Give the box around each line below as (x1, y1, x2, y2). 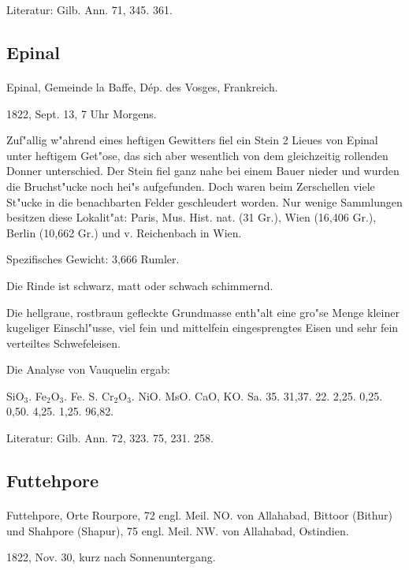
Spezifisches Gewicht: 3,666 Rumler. (6, 251, 180, 267)
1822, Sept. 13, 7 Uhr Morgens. (6, 105, 157, 121)
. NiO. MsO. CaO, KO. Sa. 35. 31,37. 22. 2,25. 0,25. (131, 387, 383, 404)
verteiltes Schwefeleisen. (6, 334, 121, 351)
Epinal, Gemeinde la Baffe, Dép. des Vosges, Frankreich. (6, 78, 278, 95)
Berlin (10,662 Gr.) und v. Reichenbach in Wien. (6, 224, 242, 240)
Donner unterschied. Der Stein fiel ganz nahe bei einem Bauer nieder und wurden (6, 162, 400, 179)
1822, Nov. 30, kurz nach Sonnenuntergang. (6, 549, 216, 565)
